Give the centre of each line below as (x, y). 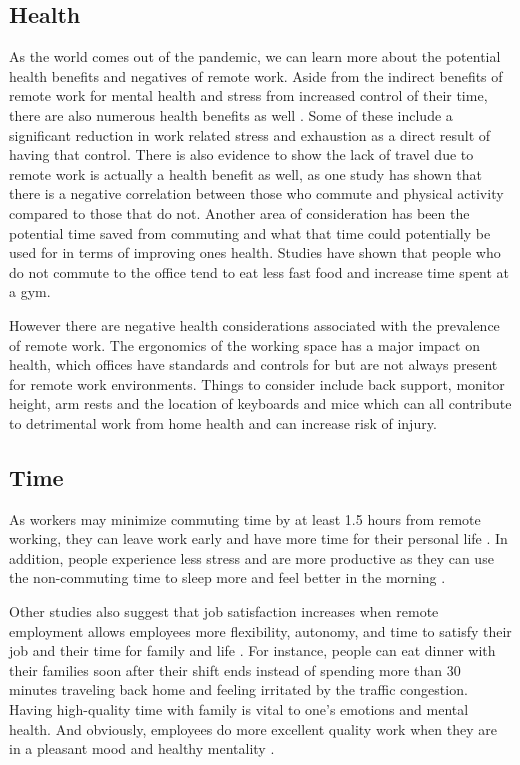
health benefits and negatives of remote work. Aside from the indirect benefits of (256, 75)
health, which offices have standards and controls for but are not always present (253, 364)
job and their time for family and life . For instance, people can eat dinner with (252, 650)
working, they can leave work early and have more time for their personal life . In (258, 538)
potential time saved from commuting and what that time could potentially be (250, 232)
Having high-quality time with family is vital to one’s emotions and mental (239, 709)
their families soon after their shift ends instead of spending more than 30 (235, 669)
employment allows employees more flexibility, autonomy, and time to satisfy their (260, 630)
